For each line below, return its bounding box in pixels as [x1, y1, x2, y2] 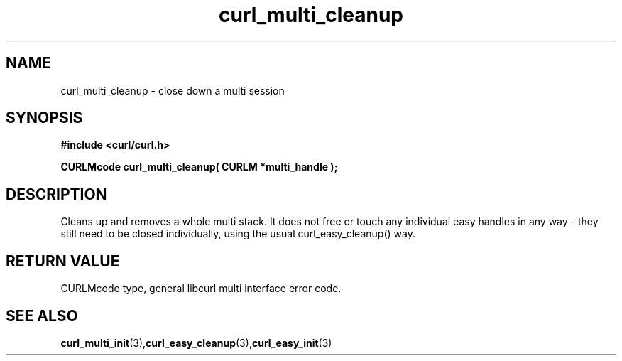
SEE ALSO [6, 306, 78, 325]
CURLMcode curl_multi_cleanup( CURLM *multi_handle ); [60, 161, 338, 173]
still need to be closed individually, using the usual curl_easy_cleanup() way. [60, 227, 415, 240]
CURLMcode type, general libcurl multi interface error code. [60, 282, 342, 295]
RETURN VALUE [6, 252, 120, 270]
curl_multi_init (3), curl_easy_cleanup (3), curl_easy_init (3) [60, 336, 332, 349]
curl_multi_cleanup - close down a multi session [60, 84, 285, 97]
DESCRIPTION [6, 185, 107, 203]
